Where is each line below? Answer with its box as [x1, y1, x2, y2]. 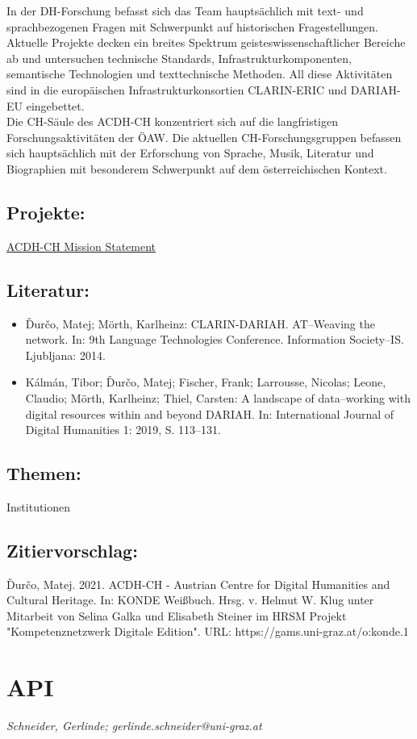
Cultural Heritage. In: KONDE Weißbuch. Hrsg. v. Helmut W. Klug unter [6, 591, 374, 608]
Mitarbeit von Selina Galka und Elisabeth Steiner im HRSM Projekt [6, 607, 347, 624]
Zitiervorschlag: [6, 537, 138, 562]
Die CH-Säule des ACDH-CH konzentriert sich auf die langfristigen [6, 113, 338, 130]
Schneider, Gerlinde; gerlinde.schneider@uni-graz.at [6, 717, 262, 734]
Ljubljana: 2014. [25, 346, 106, 363]
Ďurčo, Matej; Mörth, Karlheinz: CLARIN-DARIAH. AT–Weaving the [25, 315, 375, 332]
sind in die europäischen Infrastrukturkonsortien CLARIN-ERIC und [6, 81, 348, 98]
